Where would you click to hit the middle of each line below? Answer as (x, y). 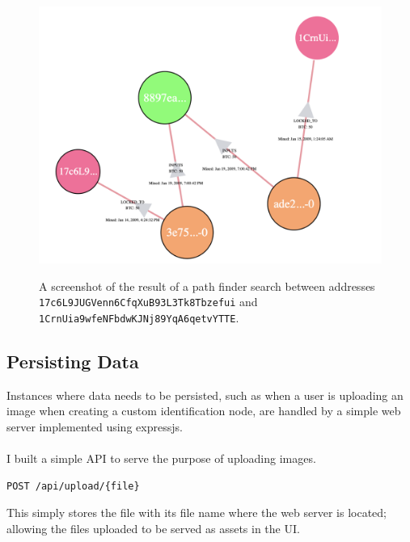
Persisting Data (73, 361)
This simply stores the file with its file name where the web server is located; (197, 513)
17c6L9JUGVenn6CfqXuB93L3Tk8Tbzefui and (148, 302)
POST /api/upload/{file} (73, 486)
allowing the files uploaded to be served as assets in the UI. (153, 528)
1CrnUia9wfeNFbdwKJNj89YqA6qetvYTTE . (139, 317)
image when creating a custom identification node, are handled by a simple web (204, 411)
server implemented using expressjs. (95, 426)
